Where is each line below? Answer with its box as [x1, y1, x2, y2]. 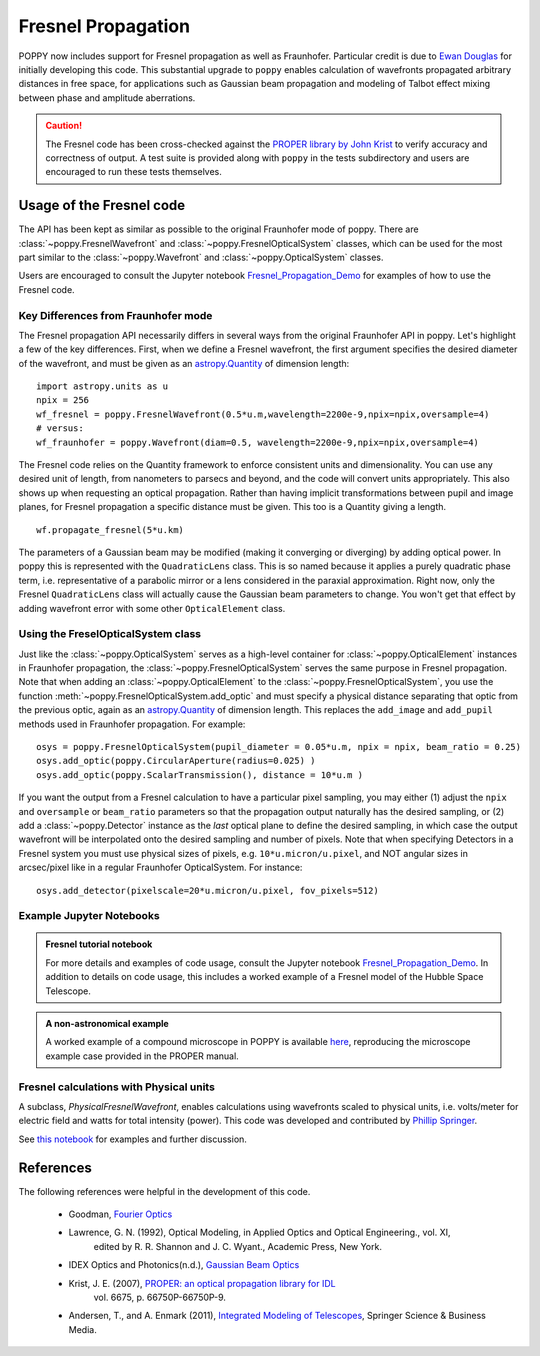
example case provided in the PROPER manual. [45, 1050, 239, 1062]
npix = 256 [36, 395, 90, 406]
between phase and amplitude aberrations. [18, 91, 196, 104]
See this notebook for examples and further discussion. [18, 1133, 247, 1145]
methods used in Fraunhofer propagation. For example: [18, 718, 246, 730]
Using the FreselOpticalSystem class [18, 627, 202, 641]
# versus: [36, 423, 84, 434]
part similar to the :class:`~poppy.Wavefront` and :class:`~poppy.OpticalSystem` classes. [18, 251, 384, 263]
